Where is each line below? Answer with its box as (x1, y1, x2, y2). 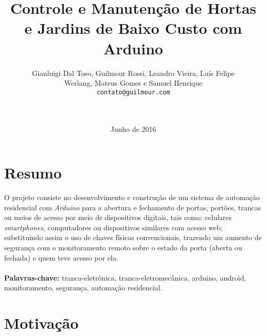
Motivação (4, 312, 79, 333)
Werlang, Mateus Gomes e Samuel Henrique (64, 77, 202, 88)
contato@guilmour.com (96, 88, 170, 96)
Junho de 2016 (110, 123, 156, 134)
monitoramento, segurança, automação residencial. (4, 282, 162, 293)
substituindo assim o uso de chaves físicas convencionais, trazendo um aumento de (4, 232, 262, 243)
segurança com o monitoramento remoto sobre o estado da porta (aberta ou (4, 242, 242, 253)
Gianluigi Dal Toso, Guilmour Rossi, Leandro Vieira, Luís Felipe (32, 67, 235, 78)
